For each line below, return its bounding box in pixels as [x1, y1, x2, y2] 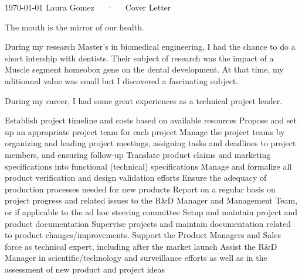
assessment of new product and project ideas [5, 263, 165, 275]
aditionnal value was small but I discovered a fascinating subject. [5, 74, 239, 87]
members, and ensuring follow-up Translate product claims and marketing [5, 148, 271, 160]
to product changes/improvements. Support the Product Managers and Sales [5, 229, 281, 241]
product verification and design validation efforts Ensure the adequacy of [5, 171, 267, 184]
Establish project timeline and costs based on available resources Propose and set [5, 114, 297, 126]
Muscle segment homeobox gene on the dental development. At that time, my [5, 63, 284, 75]
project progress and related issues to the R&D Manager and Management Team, [5, 194, 298, 206]
